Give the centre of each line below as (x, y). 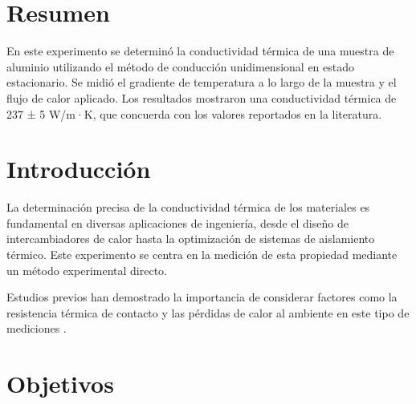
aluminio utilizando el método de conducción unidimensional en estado (181, 66)
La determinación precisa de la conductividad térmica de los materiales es (188, 207)
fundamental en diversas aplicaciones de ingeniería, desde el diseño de (177, 222)
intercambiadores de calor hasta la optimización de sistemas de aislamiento (191, 238)
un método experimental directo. (87, 270)
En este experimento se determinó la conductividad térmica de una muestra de (200, 51)
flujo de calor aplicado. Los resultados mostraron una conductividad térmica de (202, 97)
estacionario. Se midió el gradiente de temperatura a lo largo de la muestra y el (202, 82)
